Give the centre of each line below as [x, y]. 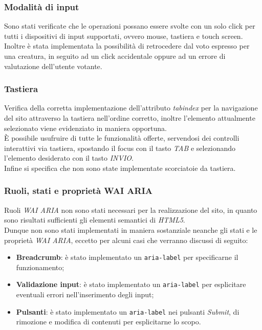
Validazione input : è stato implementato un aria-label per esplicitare [131, 284]
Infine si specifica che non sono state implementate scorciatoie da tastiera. [120, 168]
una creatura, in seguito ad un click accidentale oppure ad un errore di [115, 56]
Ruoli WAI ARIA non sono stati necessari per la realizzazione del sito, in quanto [131, 210]
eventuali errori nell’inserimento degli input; [85, 294]
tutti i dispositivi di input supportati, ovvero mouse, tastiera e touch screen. [124, 36]
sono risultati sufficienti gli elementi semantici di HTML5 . [95, 220]
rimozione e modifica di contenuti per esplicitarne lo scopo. [108, 322]
